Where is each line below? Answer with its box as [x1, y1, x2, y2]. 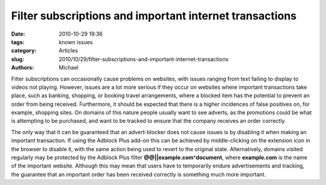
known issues [59, 38, 93, 45]
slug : [11, 55, 24, 63]
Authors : [11, 64, 34, 71]
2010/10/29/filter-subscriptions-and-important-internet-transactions [59, 55, 229, 63]
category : [11, 47, 37, 54]
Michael [59, 64, 78, 71]
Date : [11, 30, 25, 37]
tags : [11, 38, 25, 45]
